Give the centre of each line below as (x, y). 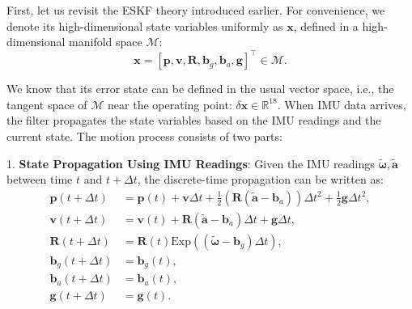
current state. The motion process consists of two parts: (144, 136)
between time (40, 179)
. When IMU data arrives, (342, 104)
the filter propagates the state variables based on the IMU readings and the (194, 120)
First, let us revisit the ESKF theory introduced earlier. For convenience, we (196, 10)
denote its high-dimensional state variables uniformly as (145, 25)
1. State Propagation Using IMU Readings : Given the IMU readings (191, 163)
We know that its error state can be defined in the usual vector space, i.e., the (200, 89)
